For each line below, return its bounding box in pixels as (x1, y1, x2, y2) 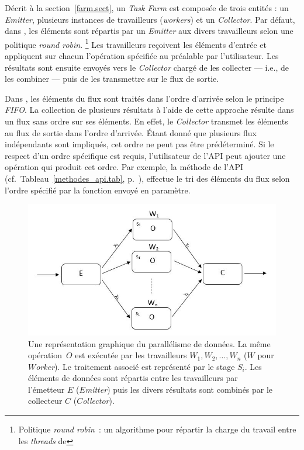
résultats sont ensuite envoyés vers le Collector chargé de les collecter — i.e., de (5, 61, 289, 73)
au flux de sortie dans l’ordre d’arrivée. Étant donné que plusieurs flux (5, 126, 257, 139)
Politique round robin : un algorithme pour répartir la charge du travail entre (18, 423, 296, 435)
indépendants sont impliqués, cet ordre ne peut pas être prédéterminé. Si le (5, 138, 274, 150)
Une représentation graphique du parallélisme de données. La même (28, 337, 271, 349)
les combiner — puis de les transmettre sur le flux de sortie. (5, 72, 219, 85)
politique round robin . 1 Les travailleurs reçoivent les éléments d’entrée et (5, 36, 267, 50)
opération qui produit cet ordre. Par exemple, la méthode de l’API (5, 161, 244, 173)
